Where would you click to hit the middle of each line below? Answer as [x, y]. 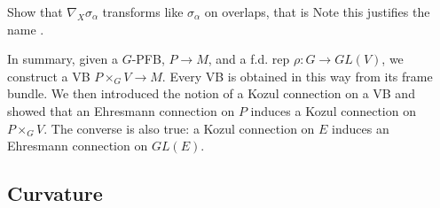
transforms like [143, 12]
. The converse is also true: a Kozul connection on [179, 128]
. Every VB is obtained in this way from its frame [297, 76]
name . [26, 29]
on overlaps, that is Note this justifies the [317, 12]
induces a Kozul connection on [333, 110]
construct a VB [49, 76]
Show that [35, 12]
